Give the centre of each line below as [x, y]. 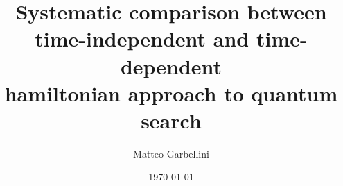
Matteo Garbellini [171, 153]
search [171, 120]
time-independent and [142, 39]
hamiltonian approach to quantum [171, 93]
